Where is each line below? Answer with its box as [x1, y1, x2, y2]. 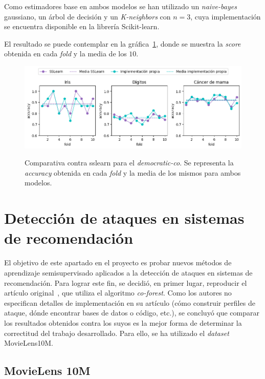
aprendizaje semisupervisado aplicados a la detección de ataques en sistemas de [4, 267, 253, 278]
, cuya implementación [190, 11, 261, 22]
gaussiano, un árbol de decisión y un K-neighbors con [4, 11, 171, 22]
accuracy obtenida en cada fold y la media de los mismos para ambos [25, 167, 241, 178]
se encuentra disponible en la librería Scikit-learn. [4, 21, 160, 32]
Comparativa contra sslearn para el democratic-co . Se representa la [25, 157, 234, 168]
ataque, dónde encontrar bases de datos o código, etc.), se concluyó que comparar [4, 307, 259, 318]
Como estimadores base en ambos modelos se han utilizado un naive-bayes [4, 1, 237, 11]
